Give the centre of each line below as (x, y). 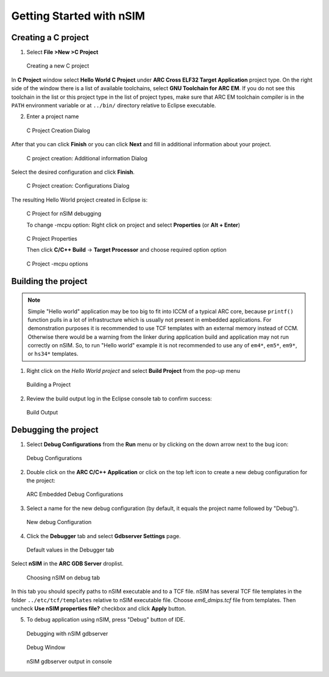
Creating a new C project (58, 66)
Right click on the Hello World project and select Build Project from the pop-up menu (133, 370)
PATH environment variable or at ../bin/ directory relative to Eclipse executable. (114, 105)
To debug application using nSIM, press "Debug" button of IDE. (106, 620)
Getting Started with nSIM (78, 16)
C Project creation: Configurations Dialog (78, 186)
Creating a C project (50, 37)
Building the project (49, 281)
